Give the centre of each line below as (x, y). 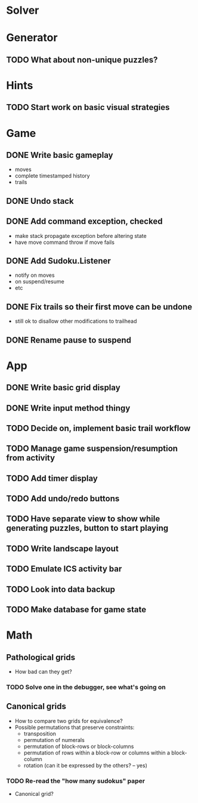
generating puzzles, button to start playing (87, 528)
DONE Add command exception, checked (84, 222)
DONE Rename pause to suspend (69, 340)
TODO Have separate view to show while (83, 519)
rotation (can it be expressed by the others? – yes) (85, 765)
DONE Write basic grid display (63, 388)
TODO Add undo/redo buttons (63, 499)
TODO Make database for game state (76, 610)
